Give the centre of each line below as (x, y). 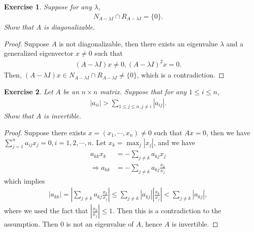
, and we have (174, 142)
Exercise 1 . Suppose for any (48, 6)
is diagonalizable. (69, 27)
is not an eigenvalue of (100, 224)
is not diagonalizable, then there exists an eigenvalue (138, 43)
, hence (151, 224)
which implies (24, 180)
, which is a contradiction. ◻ (181, 75)
